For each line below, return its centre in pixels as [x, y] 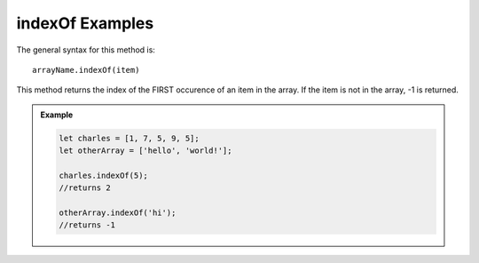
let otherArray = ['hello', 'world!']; [145, 151]
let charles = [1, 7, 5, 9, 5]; [129, 138]
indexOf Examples [85, 23]
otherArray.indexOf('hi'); [118, 213]
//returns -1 [87, 225]
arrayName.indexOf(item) [86, 70]
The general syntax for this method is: [86, 50]
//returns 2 [85, 188]
